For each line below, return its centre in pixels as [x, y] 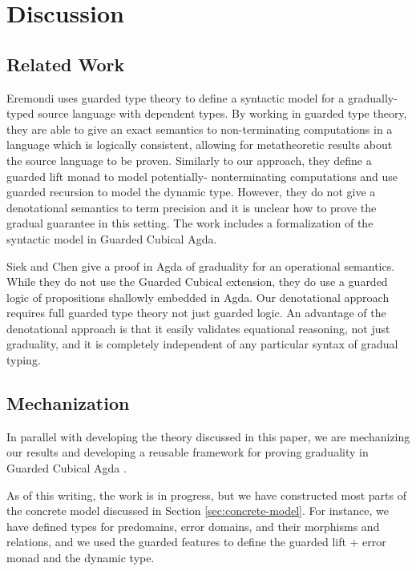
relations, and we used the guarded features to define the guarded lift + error [196, 542]
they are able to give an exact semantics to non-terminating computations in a [200, 129]
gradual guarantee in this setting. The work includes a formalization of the [190, 223]
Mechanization [68, 403]
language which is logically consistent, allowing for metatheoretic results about [200, 145]
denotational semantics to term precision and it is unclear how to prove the [192, 207]
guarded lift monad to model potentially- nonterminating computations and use [202, 176]
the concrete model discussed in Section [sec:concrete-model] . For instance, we [198, 511]
